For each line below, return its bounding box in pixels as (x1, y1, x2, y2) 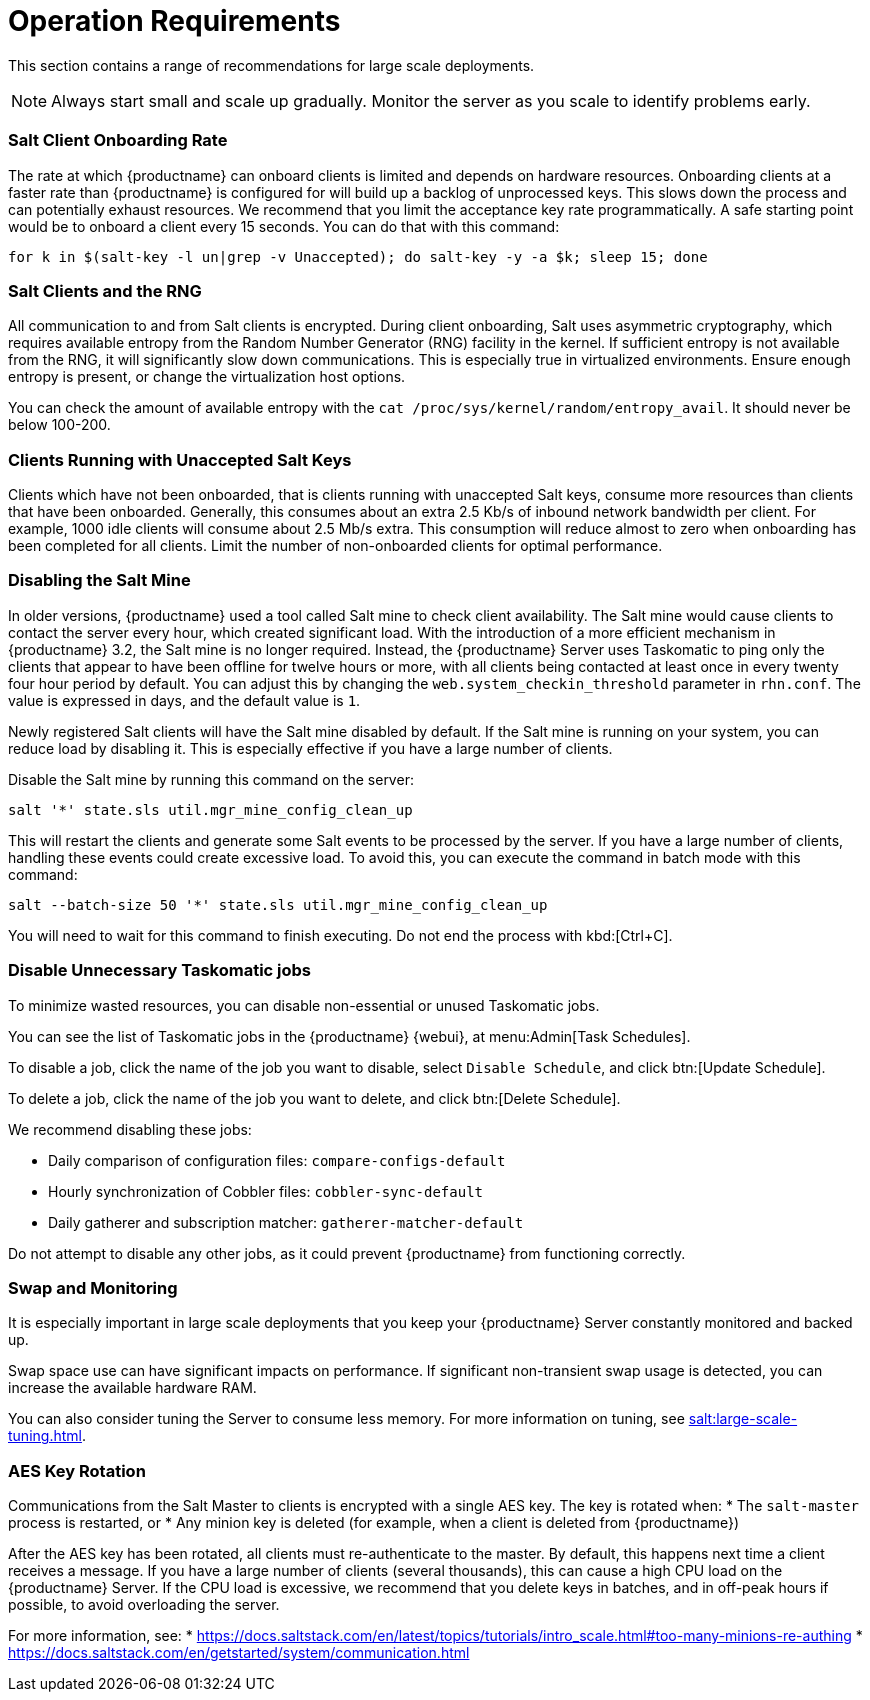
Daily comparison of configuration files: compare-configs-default (48, 1151, 506, 1169)
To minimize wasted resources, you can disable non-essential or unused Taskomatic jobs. (8, 996, 600, 1014)
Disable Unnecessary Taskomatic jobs (8, 960, 312, 981)
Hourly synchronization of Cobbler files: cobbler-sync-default (48, 1182, 484, 1200)
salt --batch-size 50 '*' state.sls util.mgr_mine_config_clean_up (8, 896, 548, 913)
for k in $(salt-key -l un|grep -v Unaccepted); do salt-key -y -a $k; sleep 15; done (8, 248, 708, 265)
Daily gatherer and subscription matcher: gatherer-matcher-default (48, 1213, 524, 1231)
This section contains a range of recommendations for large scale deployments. (8, 56, 535, 74)
